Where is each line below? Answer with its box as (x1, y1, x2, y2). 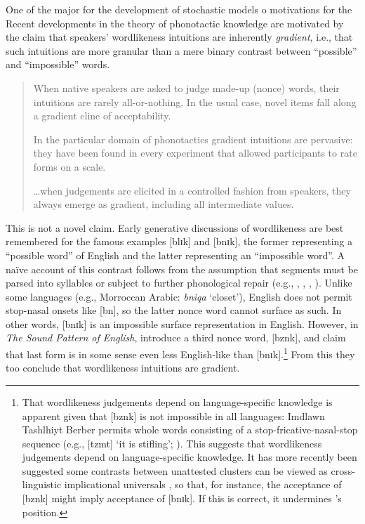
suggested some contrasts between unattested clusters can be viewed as (22, 463, 328, 478)
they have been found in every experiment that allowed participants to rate (33, 145, 357, 160)
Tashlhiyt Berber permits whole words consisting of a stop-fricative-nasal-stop (22, 422, 358, 437)
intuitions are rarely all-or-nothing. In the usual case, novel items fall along (33, 94, 357, 109)
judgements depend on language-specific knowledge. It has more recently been (22, 450, 357, 464)
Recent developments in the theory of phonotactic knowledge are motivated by (6, 15, 344, 30)
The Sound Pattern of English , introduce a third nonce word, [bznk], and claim (6, 330, 346, 345)
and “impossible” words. (6, 57, 110, 72)
